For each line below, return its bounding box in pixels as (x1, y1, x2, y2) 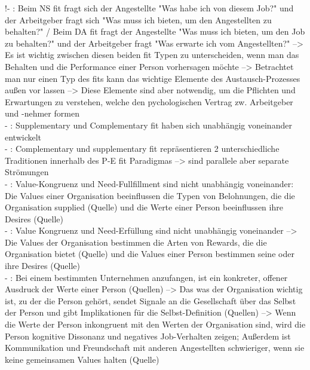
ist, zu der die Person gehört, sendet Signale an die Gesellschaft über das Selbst (5, 294, 296, 307)
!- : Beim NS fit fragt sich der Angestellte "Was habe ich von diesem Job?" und (5, 2, 294, 14)
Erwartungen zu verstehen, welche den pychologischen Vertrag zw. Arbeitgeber (5, 95, 293, 108)
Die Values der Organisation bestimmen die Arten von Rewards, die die (5, 236, 267, 248)
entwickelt (5, 130, 42, 143)
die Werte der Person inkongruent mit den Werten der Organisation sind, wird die (5, 318, 306, 331)
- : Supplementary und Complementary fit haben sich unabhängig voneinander (5, 118, 292, 131)
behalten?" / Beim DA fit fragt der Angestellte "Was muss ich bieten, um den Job (5, 25, 305, 38)
